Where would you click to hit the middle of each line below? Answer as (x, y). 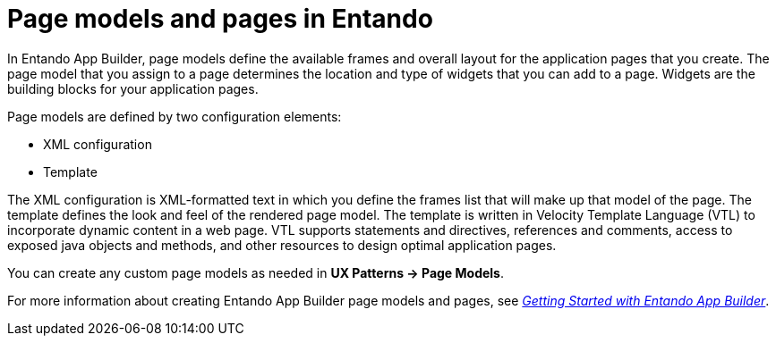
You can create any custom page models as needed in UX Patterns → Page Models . (256, 272)
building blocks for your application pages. (133, 88)
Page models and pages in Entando (220, 19)
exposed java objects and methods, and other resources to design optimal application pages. (282, 245)
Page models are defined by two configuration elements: (175, 116)
